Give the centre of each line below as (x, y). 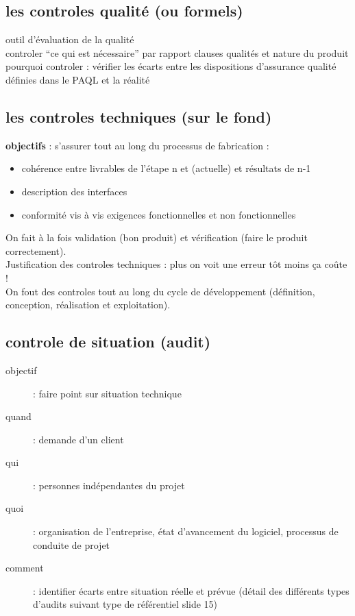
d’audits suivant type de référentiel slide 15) (125, 604)
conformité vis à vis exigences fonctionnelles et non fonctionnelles (159, 214)
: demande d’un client (78, 439)
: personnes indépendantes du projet (109, 485)
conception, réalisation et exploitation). (88, 305)
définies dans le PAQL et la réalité (78, 79)
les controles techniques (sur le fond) (139, 116)
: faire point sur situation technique (107, 393)
